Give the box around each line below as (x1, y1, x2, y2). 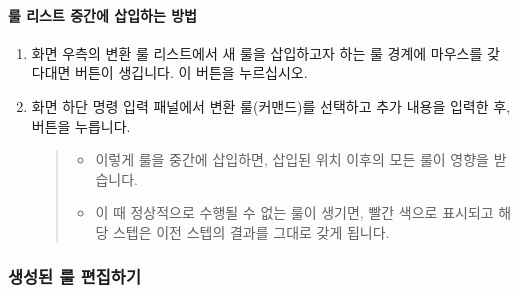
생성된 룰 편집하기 (8, 264, 141, 289)
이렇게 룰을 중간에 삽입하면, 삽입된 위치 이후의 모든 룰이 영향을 (95, 149, 489, 170)
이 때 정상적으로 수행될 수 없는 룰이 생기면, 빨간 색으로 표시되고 (95, 202, 494, 223)
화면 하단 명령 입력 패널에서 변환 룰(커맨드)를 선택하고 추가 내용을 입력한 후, (31, 95, 511, 116)
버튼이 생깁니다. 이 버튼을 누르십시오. (75, 62, 308, 83)
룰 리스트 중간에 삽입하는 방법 (8, 4, 197, 25)
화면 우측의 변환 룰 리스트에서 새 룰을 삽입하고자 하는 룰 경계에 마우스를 (31, 42, 483, 63)
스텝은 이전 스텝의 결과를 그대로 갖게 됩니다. (112, 221, 390, 242)
